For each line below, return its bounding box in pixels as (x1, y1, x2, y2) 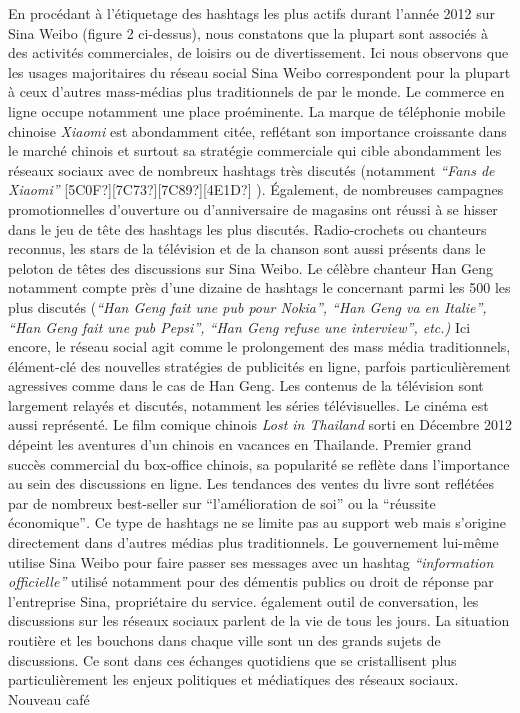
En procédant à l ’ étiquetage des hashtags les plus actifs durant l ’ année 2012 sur (8, 3, 496, 23)
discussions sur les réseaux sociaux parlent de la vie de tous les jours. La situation (8, 610, 510, 631)
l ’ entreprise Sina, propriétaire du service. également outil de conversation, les (8, 590, 479, 611)
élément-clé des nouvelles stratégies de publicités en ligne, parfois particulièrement (8, 355, 511, 376)
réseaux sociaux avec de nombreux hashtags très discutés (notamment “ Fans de (8, 159, 495, 180)
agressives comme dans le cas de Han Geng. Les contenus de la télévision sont (8, 375, 484, 396)
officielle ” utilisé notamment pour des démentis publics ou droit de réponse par (8, 571, 494, 592)
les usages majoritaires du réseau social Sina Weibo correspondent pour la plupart (8, 61, 511, 82)
